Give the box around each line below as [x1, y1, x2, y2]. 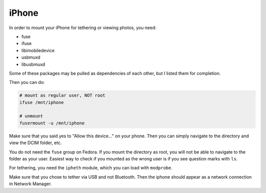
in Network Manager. [9, 181, 52, 187]
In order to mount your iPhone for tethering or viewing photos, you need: [9, 25, 157, 31]
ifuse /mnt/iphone [19, 99, 64, 105]
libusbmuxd [21, 61, 45, 67]
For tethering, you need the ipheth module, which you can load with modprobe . [9, 165, 172, 171]
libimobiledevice [21, 47, 55, 53]
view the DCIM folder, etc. [9, 140, 62, 146]
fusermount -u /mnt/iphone [19, 120, 85, 126]
